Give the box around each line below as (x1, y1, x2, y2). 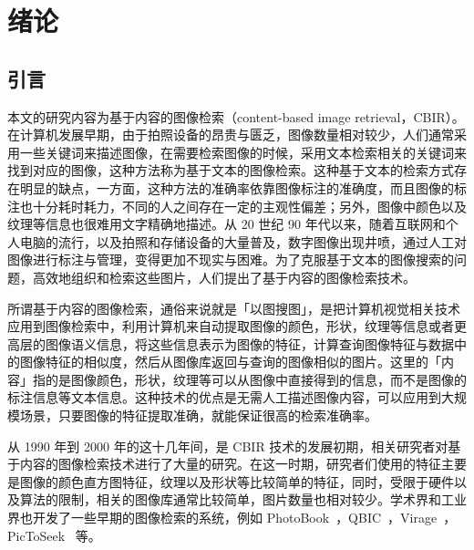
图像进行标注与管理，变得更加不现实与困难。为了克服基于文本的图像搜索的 (7, 250, 454, 269)
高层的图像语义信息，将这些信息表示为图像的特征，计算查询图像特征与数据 (7, 334, 454, 353)
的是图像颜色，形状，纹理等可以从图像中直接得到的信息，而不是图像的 (45, 369, 467, 389)
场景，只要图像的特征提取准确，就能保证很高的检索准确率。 (19, 406, 377, 425)
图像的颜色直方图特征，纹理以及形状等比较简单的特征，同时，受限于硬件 (19, 472, 454, 491)
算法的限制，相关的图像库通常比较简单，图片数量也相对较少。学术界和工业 (19, 490, 467, 509)
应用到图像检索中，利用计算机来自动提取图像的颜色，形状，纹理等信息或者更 (7, 317, 467, 336)
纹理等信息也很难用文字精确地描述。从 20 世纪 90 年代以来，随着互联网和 (7, 214, 446, 233)
